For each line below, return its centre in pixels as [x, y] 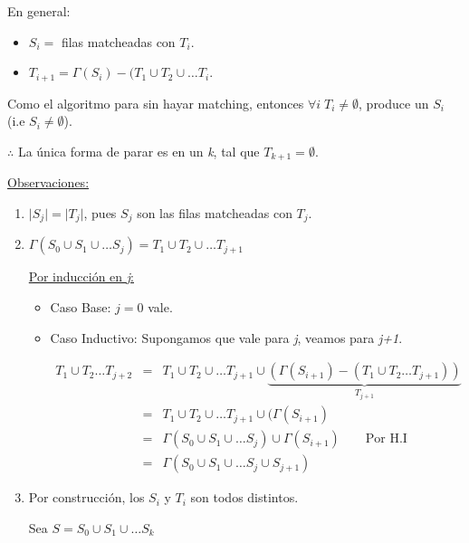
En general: [39, 11]
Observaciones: [48, 182]
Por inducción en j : [81, 276]
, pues [100, 212]
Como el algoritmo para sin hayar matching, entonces [156, 103]
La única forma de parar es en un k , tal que [139, 151]
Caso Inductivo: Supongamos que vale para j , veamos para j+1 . [226, 337]
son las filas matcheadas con [215, 212]
